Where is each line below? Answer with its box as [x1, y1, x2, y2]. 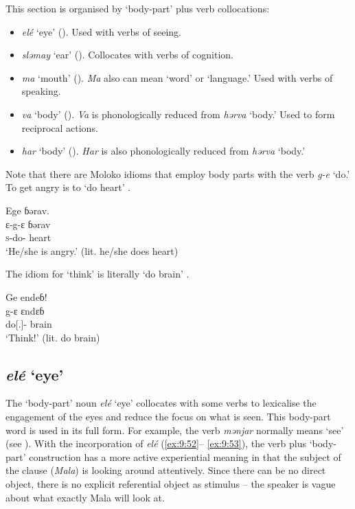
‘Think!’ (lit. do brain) [5, 330, 100, 344]
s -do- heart [5, 230, 51, 245]
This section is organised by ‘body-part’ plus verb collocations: [5, 1, 270, 15]
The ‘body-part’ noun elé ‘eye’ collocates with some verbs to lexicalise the [5, 396, 317, 410]
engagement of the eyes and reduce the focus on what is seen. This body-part [5, 409, 331, 424]
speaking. [21, 84, 61, 98]
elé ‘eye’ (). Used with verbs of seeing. [21, 24, 181, 38]
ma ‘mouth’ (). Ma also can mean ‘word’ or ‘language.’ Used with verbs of [21, 70, 333, 84]
